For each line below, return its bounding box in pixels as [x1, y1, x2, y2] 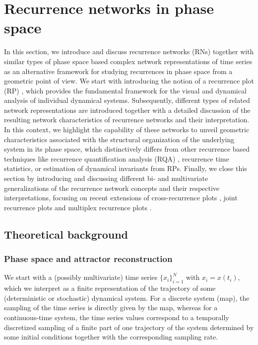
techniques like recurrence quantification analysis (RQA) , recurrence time [4, 153, 229, 164]
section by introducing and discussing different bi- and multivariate [4, 173, 208, 183]
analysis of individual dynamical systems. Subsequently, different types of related [4, 95, 250, 105]
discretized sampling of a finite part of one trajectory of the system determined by [4, 322, 254, 332]
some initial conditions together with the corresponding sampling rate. [4, 332, 218, 342]
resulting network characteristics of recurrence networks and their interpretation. [4, 114, 250, 125]
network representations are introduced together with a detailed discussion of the [4, 104, 251, 115]
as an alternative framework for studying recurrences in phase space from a [4, 66, 233, 76]
